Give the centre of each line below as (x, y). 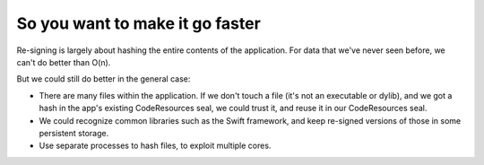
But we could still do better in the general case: (104, 79)
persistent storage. (74, 133)
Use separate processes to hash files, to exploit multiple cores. (155, 146)
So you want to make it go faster (139, 23)
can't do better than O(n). (64, 62)
